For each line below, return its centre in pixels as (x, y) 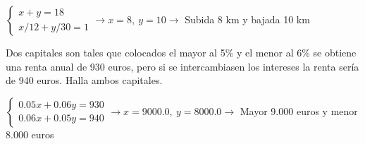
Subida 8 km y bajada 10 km (247, 19)
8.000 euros (30, 134)
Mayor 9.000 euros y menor (299, 110)
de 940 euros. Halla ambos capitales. (84, 80)
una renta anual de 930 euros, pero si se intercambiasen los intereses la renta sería (182, 66)
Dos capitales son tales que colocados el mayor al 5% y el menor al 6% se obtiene (181, 52)
